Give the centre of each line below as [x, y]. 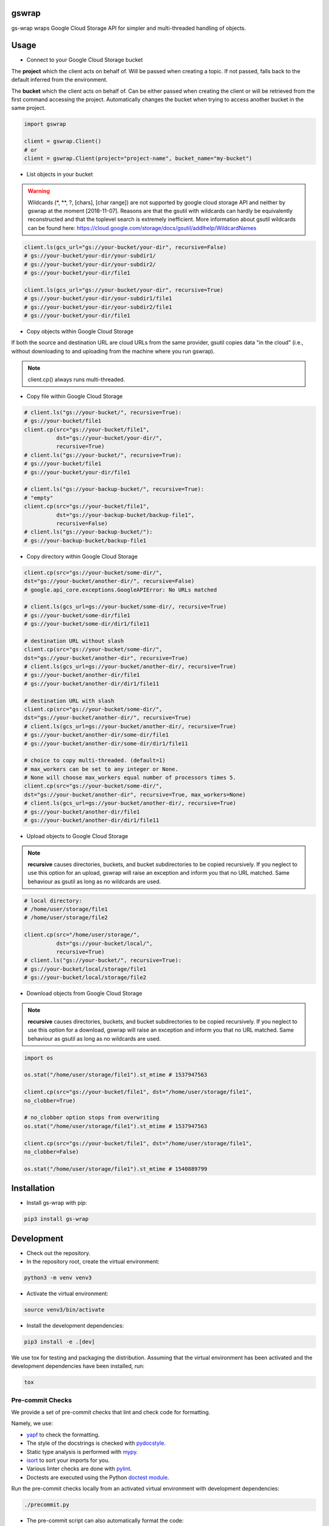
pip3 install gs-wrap [56, 1219]
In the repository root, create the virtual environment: [93, 1262]
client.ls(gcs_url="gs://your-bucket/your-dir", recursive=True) [124, 290]
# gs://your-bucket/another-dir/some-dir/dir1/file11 [106, 743]
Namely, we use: [32, 1423]
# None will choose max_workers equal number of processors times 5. [130, 778]
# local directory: [53, 901]
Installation [33, 1188]
